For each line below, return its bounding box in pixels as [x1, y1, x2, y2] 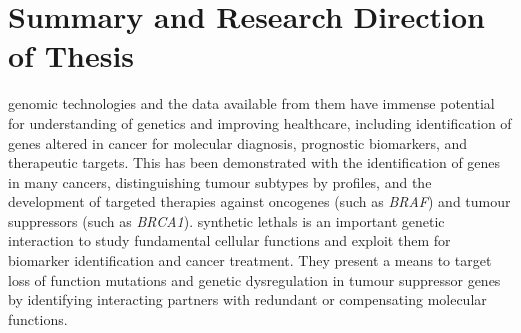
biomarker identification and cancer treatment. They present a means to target [8, 250, 492, 271]
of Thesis [8, 35, 135, 76]
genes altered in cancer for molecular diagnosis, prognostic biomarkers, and [8, 132, 468, 153]
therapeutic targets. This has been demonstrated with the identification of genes [8, 152, 501, 173]
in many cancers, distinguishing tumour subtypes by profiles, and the [8, 171, 432, 192]
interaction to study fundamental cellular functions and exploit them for [8, 230, 451, 251]
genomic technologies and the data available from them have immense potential [8, 93, 495, 114]
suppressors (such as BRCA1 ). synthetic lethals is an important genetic [8, 210, 445, 231]
